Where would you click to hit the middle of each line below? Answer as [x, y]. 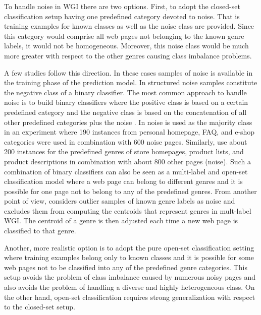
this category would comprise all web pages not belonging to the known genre [124, 36]
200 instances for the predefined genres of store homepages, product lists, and [124, 151]
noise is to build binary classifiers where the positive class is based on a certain [126, 102]
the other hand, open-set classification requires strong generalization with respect [130, 297]
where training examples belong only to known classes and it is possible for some [129, 257]
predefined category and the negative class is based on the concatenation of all [125, 112]
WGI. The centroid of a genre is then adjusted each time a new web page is [121, 220]
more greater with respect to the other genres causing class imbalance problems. [128, 55]
